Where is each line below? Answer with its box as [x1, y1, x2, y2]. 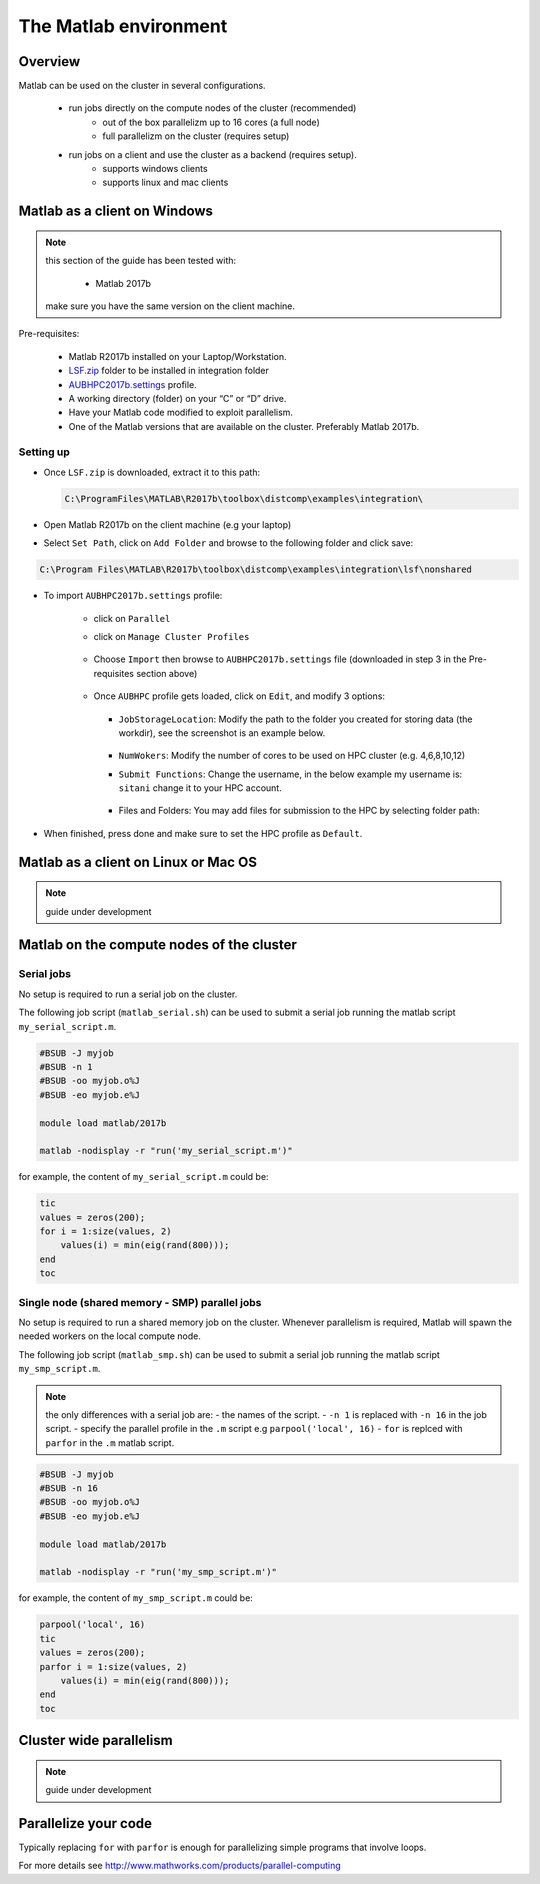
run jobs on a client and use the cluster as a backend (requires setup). [68, 148, 357, 160]
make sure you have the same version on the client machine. [45, 300, 295, 312]
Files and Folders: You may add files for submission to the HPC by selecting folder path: [118, 805, 480, 817]
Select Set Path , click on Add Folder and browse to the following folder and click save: [43, 537, 414, 549]
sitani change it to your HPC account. [118, 782, 282, 794]
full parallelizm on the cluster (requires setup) [102, 130, 290, 142]
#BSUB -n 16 [39, 1483, 99, 1494]
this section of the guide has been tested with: [45, 255, 237, 267]
